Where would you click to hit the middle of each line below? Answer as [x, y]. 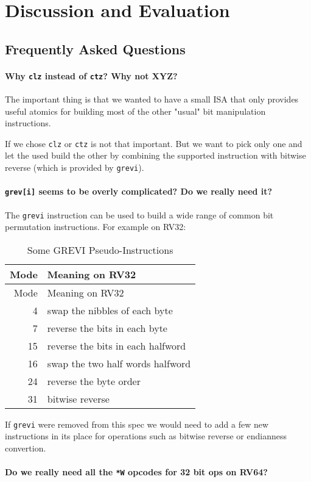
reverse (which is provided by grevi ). [75, 167]
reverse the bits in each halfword [117, 345]
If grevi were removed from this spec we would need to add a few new [137, 424]
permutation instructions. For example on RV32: [96, 227]
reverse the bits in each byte [107, 328]
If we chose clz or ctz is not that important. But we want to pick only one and [154, 143]
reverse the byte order [94, 381]
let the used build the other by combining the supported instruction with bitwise [155, 155]
